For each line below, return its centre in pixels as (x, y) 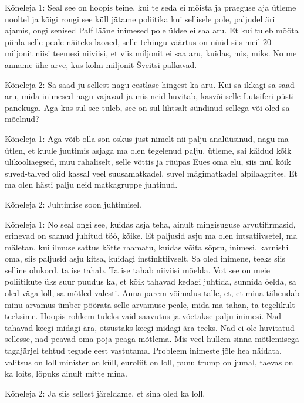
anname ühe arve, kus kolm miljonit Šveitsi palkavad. (101, 64)
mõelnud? (22, 119)
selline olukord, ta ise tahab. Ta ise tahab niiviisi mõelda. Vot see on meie (137, 270)
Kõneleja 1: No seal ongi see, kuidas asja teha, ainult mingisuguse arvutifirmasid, (150, 224)
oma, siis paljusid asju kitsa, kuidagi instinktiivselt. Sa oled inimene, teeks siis (145, 258)
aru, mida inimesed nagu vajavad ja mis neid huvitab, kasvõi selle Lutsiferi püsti (150, 96)
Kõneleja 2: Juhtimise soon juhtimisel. (73, 204)
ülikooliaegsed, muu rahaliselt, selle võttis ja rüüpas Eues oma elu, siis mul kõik (148, 162)
